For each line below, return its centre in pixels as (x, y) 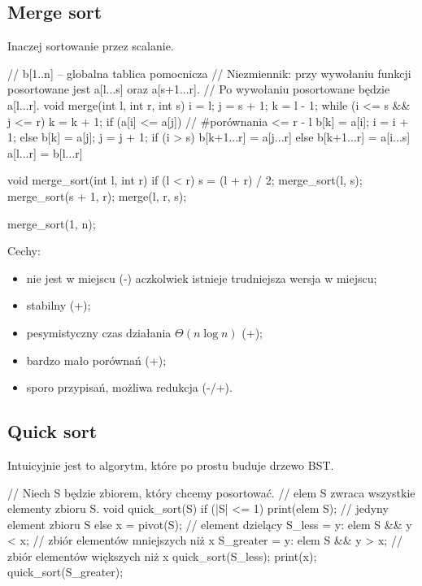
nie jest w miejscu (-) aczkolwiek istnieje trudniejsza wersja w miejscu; (202, 278)
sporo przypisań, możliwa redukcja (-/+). (129, 387)
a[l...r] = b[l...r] (45, 152)
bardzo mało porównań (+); (96, 360)
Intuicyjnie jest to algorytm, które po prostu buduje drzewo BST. (171, 464)
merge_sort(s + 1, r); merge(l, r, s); (97, 195)
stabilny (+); (59, 305)
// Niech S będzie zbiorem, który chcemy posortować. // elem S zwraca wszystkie (211, 492)
